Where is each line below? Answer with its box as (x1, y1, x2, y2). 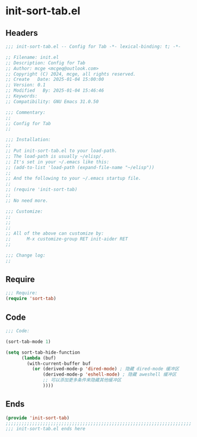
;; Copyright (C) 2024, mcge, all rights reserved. (5, 71, 136, 77)
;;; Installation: (5, 137, 51, 143)
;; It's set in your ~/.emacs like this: (5, 159, 110, 165)
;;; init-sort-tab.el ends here (5, 426, 85, 432)
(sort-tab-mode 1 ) (5, 338, 51, 345)
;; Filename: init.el (5, 54, 59, 60)
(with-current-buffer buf (27, 360, 91, 367)
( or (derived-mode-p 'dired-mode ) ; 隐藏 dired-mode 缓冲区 (31, 366, 179, 372)
